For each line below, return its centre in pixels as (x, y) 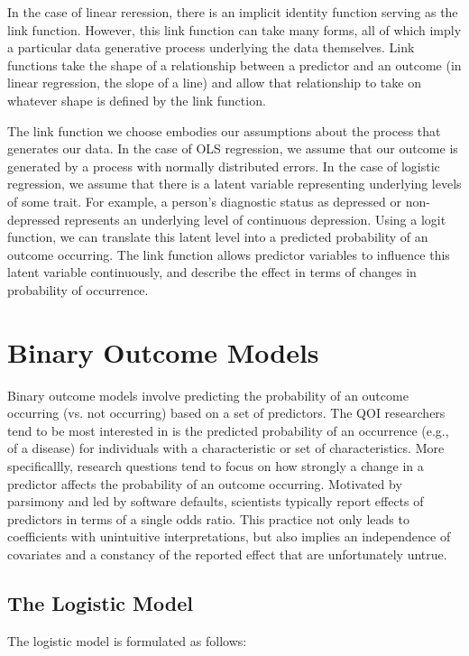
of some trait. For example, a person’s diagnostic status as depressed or (204, 201)
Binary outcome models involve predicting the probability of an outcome (208, 395)
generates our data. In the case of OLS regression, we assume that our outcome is (233, 148)
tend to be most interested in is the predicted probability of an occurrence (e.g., (228, 430)
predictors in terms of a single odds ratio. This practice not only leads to (208, 518)
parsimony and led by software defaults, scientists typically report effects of (216, 501)
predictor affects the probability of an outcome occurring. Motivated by (205, 483)
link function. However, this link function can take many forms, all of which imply (234, 29)
